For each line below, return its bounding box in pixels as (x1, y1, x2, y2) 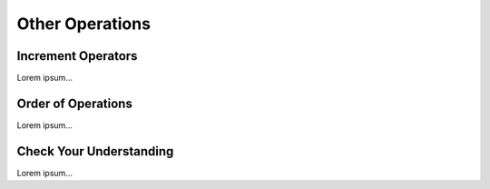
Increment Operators (16, 48, 138, 64)
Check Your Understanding (16, 144, 174, 159)
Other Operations (16, 14, 152, 34)
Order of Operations (16, 95, 133, 111)
